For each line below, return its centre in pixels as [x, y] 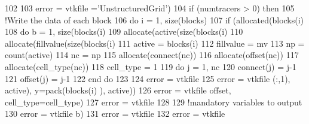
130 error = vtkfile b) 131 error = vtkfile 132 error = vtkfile [115, 114]
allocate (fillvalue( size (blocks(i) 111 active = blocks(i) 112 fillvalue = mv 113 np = [155, 43]
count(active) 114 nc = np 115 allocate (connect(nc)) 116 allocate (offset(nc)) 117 [152, 55]
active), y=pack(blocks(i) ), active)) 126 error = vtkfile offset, [118, 90]
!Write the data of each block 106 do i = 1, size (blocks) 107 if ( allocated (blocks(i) [154, 19]
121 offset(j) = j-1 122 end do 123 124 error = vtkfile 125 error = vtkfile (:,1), [148, 78]
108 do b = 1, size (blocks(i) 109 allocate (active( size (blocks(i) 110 [124, 31]
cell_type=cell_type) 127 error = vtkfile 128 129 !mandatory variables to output [154, 102]
